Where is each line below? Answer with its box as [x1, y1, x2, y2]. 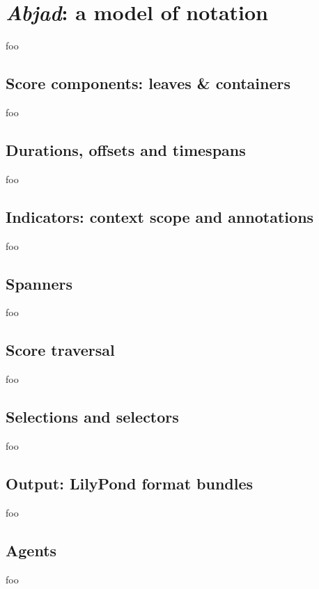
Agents [6, 539, 57, 560]
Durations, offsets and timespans [6, 139, 246, 160]
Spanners [6, 272, 72, 294]
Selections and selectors [6, 406, 179, 427]
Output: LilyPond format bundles [6, 472, 254, 494]
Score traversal [6, 339, 115, 361]
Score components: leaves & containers [6, 72, 290, 94]
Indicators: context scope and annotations [6, 205, 314, 227]
